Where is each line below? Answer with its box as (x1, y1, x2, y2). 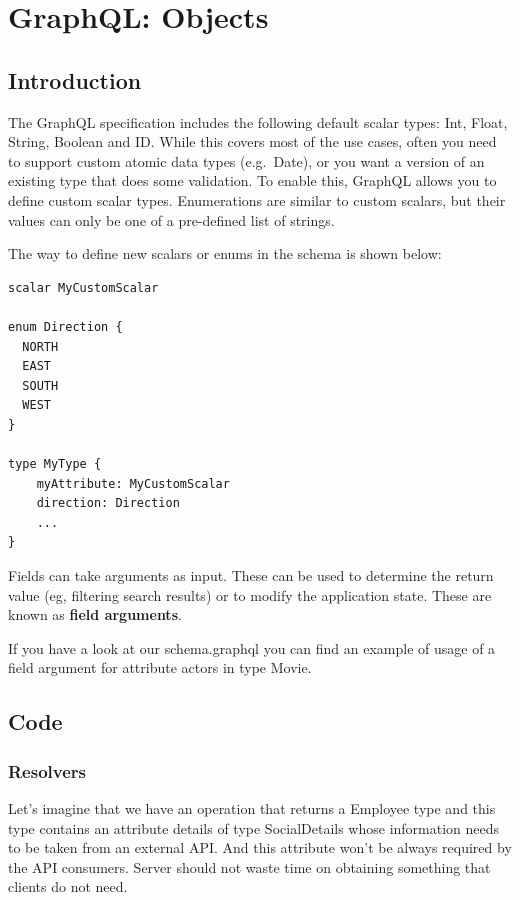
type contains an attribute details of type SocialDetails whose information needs (8, 817, 500, 838)
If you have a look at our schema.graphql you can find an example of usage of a (8, 637, 496, 658)
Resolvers (8, 758, 87, 783)
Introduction (8, 64, 142, 95)
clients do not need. (8, 876, 128, 897)
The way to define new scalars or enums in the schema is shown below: (8, 243, 442, 264)
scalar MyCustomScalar (8, 280, 159, 295)
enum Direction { (8, 319, 123, 334)
